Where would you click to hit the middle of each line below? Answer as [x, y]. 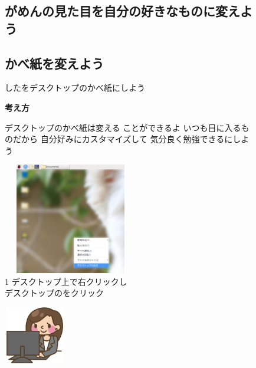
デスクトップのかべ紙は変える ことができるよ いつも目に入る [123, 127]
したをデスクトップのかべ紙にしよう [75, 88]
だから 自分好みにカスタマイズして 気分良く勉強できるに [123, 139]
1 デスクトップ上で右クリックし [66, 281]
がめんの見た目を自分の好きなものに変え [122, 11]
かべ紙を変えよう [54, 63]
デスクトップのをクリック [54, 293]
